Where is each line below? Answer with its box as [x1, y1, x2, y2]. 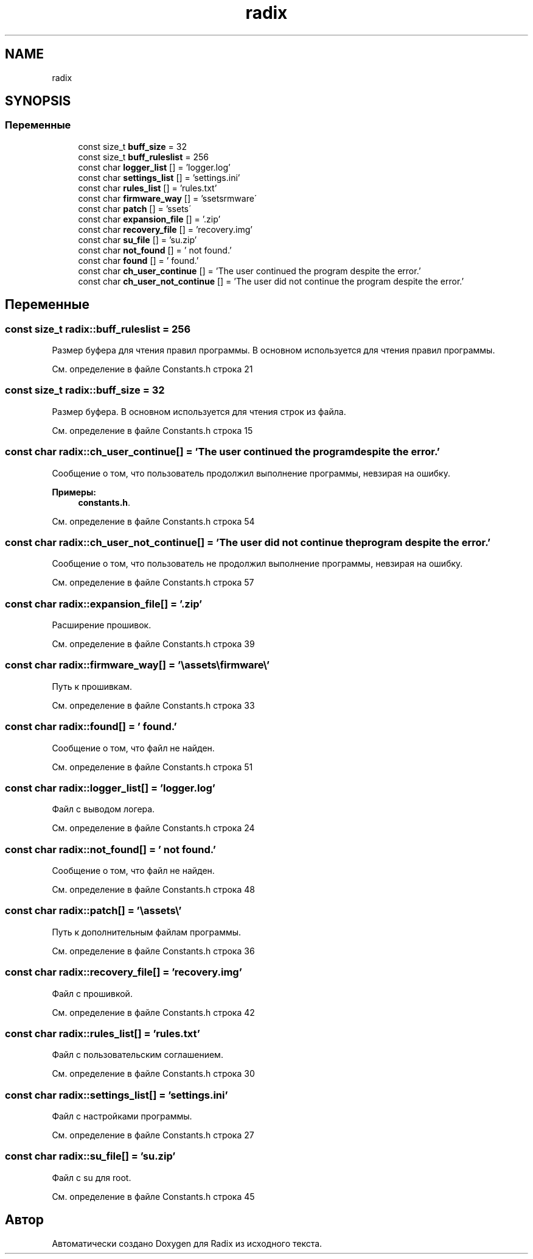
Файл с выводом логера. [52, 804, 155, 815]
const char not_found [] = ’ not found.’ [78, 244, 232, 255]
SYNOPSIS [5, 93, 71, 109]
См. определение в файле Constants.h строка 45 [52, 1191, 255, 1202]
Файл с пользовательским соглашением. [52, 1049, 223, 1060]
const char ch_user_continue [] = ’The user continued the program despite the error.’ [78, 265, 421, 276]
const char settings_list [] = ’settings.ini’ [78, 172, 240, 183]
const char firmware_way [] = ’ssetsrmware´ [78, 193, 257, 204]
